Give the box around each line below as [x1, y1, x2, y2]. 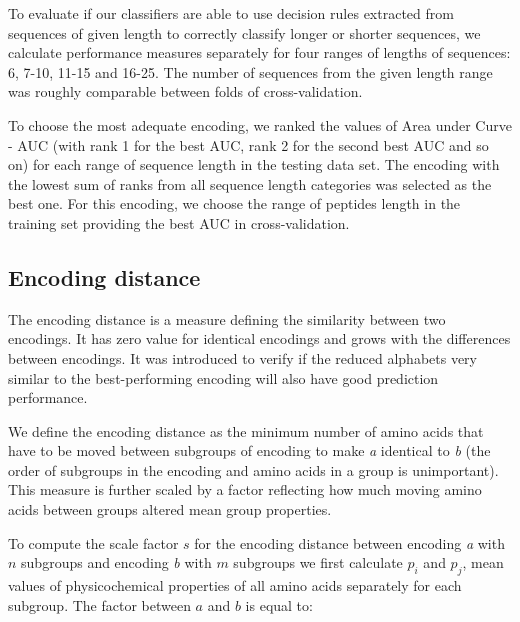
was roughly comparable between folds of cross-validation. [8, 81, 363, 102]
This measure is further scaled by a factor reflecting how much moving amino [8, 479, 482, 500]
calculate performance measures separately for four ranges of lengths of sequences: [8, 42, 511, 63]
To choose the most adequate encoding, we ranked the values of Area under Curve [8, 114, 512, 135]
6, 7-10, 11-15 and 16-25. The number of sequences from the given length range [8, 61, 493, 82]
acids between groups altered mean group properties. [8, 499, 332, 520]
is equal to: [245, 594, 313, 615]
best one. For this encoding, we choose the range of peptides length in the [8, 193, 461, 214]
